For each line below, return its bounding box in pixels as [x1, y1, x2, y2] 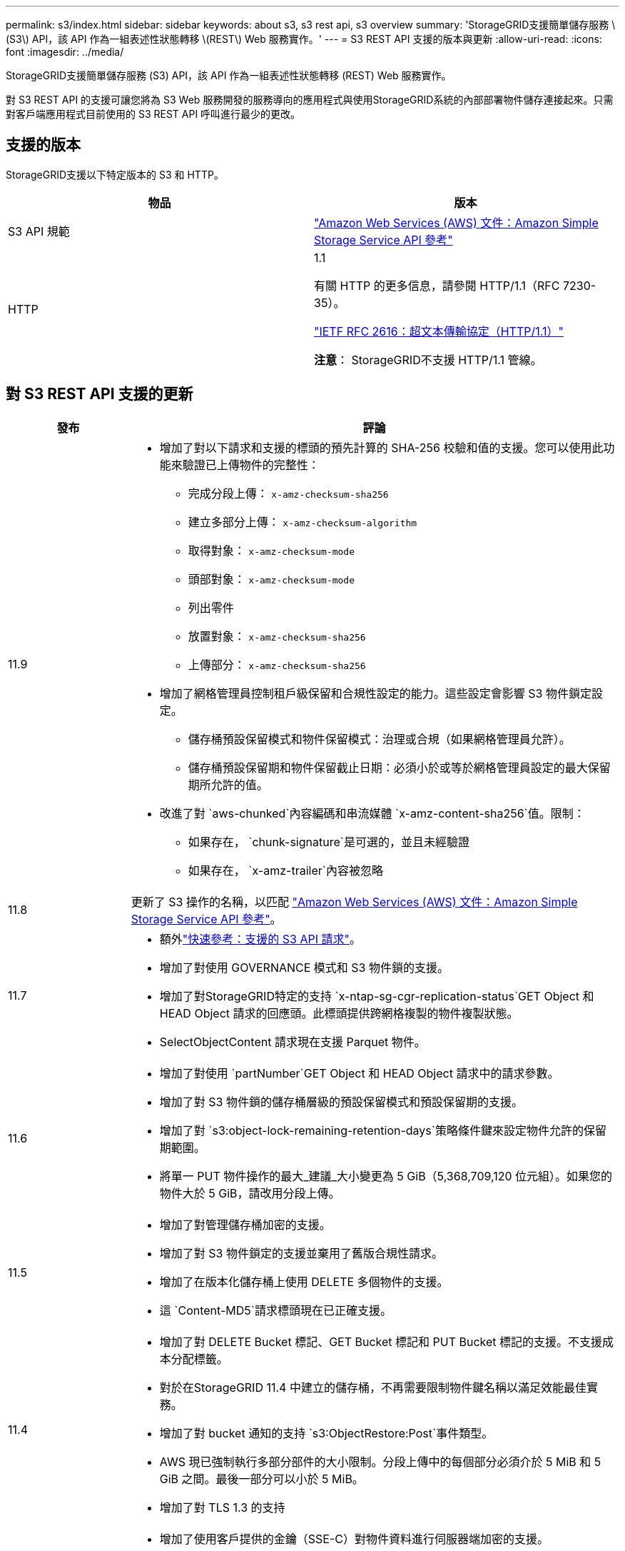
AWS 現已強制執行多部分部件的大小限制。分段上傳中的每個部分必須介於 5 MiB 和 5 [159, 1454, 601, 1469]
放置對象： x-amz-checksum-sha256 [188, 628, 366, 643]
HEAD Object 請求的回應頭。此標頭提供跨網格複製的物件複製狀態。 [159, 1005, 519, 1020]
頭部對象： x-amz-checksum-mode [188, 571, 355, 586]
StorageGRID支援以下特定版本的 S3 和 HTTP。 [6, 168, 224, 181]
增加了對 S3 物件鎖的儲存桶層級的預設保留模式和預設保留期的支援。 [159, 1094, 523, 1109]
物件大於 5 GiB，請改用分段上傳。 [159, 1185, 340, 1200]
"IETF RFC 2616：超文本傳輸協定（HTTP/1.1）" [314, 323, 564, 338]
